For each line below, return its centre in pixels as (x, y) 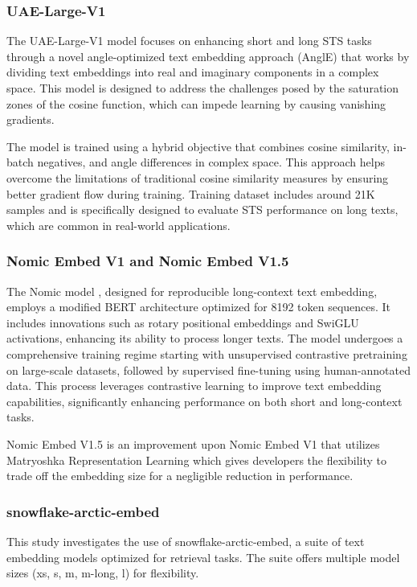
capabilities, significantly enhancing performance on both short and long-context (204, 401)
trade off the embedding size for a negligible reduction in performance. (180, 476)
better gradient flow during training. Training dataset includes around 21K (191, 193)
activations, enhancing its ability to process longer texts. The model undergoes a (205, 338)
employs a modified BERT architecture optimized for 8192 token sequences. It (199, 307)
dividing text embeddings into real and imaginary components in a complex (193, 72)
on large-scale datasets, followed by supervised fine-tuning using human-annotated (209, 369)
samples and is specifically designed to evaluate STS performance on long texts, (202, 209)
